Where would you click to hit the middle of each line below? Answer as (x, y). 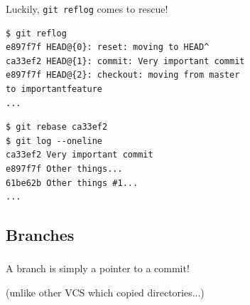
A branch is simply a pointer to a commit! (98, 268)
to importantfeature (54, 89)
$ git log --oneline (54, 141)
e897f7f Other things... (64, 169)
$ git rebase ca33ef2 (57, 127)
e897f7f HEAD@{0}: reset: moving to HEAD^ (108, 47)
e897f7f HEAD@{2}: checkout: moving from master (123, 75)
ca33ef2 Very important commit (80, 155)
